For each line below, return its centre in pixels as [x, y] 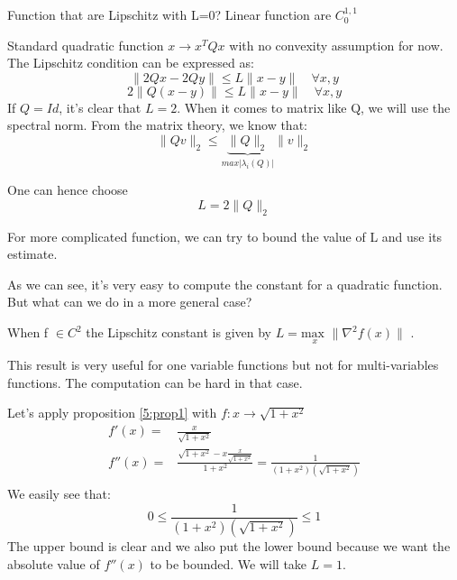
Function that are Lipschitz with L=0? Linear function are [169, 14]
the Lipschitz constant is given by [178, 332]
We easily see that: [59, 493]
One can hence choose [68, 190]
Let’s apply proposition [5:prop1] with [112, 413]
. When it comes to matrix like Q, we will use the [314, 107]
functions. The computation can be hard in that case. [155, 382]
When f [28, 332]
